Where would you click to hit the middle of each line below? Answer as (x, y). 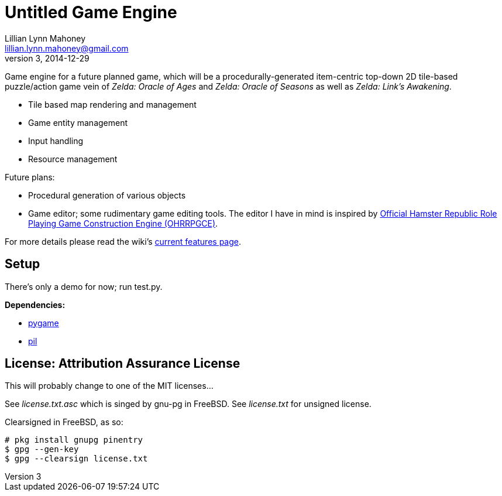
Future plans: (30, 177)
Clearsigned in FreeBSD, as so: (64, 422)
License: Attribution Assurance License (123, 364)
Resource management (73, 159)
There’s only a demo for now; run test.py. (84, 286)
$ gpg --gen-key (42, 449)
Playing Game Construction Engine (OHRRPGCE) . (123, 223)
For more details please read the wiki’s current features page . (123, 241)
